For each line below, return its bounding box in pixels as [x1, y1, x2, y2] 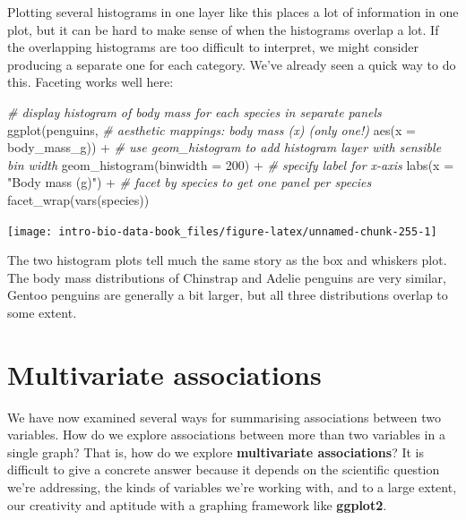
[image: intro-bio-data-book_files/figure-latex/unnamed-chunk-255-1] [7, 225, 437, 238]
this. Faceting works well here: [7, 72, 174, 91]
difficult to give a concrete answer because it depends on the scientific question [7, 460, 440, 479]
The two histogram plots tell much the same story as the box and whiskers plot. [7, 251, 447, 269]
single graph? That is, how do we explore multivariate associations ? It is [7, 442, 424, 461]
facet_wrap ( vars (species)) [7, 190, 150, 209]
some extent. [7, 303, 77, 321]
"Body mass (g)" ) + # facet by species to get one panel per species [7, 173, 372, 192]
